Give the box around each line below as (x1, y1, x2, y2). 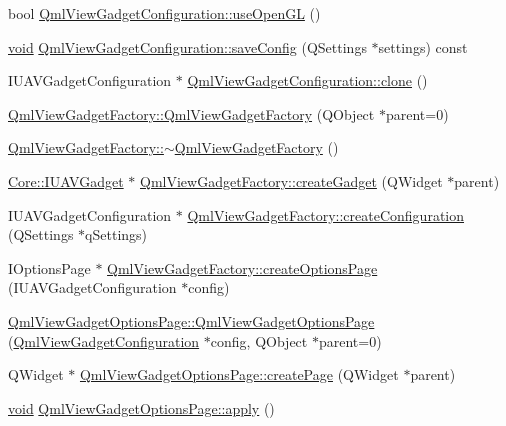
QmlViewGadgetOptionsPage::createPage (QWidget (79, 364, 399, 385)
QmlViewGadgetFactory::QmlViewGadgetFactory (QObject (8, 103, 375, 124)
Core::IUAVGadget (8, 170, 124, 191)
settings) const (378, 36, 468, 57)
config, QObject (210, 330, 308, 351)
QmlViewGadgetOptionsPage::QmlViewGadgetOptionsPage (8, 310, 375, 331)
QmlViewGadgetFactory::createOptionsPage (107, 257, 378, 278)
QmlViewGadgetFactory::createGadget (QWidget (139, 170, 443, 191)
